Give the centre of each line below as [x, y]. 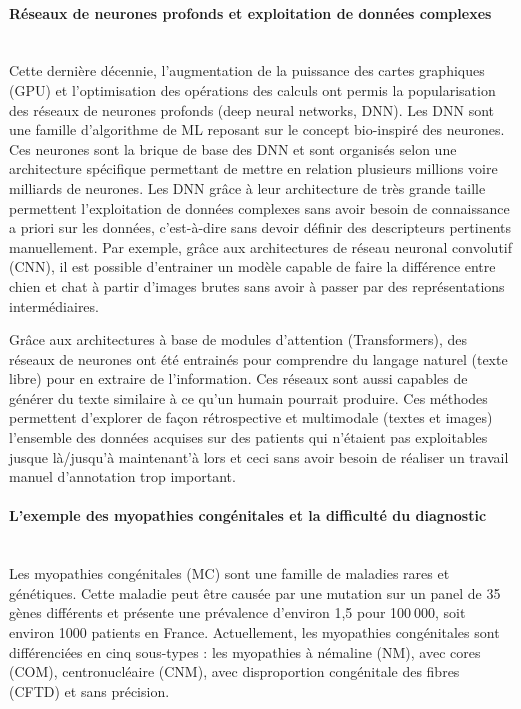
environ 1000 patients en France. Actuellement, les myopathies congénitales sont [254, 632]
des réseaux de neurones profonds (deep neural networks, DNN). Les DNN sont [252, 109]
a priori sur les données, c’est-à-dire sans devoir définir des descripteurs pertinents [260, 227]
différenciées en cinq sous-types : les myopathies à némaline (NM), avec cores [245, 651]
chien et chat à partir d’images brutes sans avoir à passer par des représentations [257, 285]
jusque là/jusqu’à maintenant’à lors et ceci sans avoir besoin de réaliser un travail [259, 456]
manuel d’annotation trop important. [122, 476]
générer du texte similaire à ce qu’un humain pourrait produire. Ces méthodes [248, 397]
